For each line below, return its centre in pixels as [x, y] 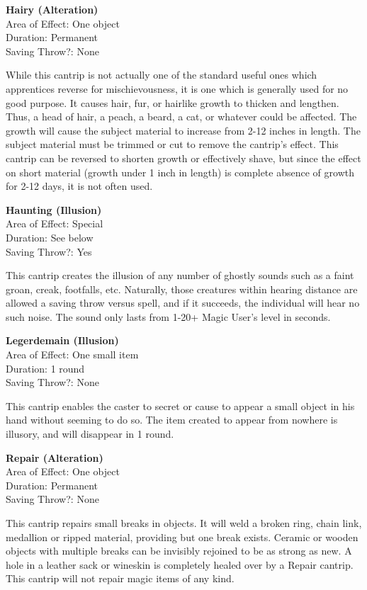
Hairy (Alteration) [52, 9]
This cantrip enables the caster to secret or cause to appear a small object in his [180, 405]
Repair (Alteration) [55, 457]
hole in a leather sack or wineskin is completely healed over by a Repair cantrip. [180, 564]
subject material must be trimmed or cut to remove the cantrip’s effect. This [172, 144]
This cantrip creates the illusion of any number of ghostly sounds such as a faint [180, 275]
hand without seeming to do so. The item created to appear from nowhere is [172, 420]
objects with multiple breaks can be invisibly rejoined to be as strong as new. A [179, 551]
